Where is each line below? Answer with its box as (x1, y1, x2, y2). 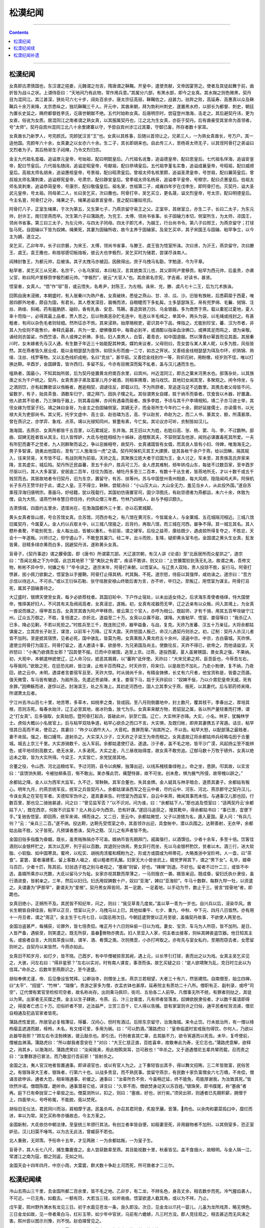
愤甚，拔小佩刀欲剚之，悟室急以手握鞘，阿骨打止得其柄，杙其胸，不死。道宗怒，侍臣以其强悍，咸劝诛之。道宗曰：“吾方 (9, 571, 252, 577)
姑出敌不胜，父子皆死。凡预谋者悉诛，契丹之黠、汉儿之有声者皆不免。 (9, 827, 151, 833)
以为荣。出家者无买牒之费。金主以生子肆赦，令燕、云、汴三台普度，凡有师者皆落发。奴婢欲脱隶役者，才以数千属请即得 (9, 996, 250, 1002)
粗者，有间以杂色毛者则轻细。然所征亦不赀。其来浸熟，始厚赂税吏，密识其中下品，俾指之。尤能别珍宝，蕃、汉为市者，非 (9, 320, 254, 326)
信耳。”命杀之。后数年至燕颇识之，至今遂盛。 (9, 967, 100, 973)
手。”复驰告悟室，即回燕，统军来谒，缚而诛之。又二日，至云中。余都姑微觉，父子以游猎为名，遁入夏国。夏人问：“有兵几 (9, 813, 252, 820)
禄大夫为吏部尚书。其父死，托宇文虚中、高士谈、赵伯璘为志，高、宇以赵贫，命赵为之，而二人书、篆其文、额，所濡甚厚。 (9, 412, 254, 418)
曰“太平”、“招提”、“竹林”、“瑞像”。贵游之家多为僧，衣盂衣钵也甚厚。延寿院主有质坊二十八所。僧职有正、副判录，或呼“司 (9, 982, 254, 988)
